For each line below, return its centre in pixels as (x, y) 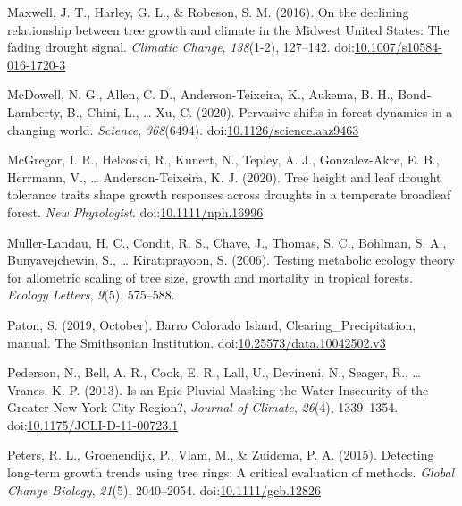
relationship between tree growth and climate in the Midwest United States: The (228, 29)
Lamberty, (35, 111)
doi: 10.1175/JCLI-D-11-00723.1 (93, 424)
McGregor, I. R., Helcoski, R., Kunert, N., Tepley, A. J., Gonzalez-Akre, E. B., (223, 160)
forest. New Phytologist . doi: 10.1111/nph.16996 (135, 211)
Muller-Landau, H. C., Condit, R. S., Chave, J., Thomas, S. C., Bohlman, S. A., (227, 242)
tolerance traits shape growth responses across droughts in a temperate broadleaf (229, 194)
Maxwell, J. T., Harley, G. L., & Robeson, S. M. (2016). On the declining (208, 12)
